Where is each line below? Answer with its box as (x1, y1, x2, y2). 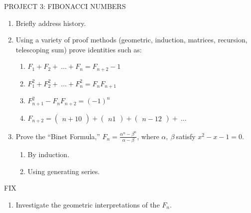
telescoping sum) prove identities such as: (15, 44, 142, 54)
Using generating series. (27, 166, 100, 176)
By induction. (27, 149, 70, 159)
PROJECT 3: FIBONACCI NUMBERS (4, 1, 126, 11)
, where (137, 131, 159, 141)
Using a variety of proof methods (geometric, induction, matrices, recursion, (15, 34, 248, 45)
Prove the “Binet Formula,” (15, 131, 100, 141)
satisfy (176, 131, 196, 141)
